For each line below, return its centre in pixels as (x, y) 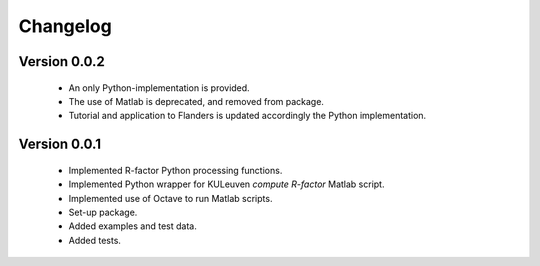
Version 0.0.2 (61, 61)
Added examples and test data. (132, 226)
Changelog (65, 26)
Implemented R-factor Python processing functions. (175, 170)
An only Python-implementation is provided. (159, 87)
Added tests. (95, 240)
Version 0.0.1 (60, 144)
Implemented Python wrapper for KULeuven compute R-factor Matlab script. (226, 184)
